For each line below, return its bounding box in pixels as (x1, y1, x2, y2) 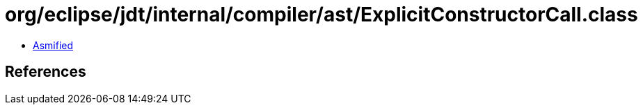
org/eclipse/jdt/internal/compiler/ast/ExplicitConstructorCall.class (5, 3, 638, 26)
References (5, 63, 86, 81)
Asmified (33, 39, 74, 51)
